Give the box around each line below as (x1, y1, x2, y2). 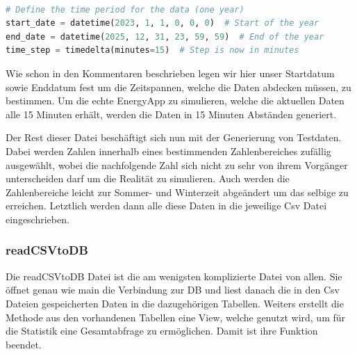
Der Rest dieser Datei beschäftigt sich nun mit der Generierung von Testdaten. (6, 130, 342, 145)
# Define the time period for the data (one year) (6, 4, 244, 15)
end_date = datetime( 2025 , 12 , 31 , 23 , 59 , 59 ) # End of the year (6, 31, 324, 42)
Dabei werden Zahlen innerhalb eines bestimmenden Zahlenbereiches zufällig (6, 143, 331, 158)
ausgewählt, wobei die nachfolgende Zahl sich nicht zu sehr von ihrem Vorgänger (6, 157, 348, 172)
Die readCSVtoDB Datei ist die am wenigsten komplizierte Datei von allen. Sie (6, 268, 342, 283)
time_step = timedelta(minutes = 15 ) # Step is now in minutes (6, 45, 299, 56)
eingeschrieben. (6, 211, 69, 226)
